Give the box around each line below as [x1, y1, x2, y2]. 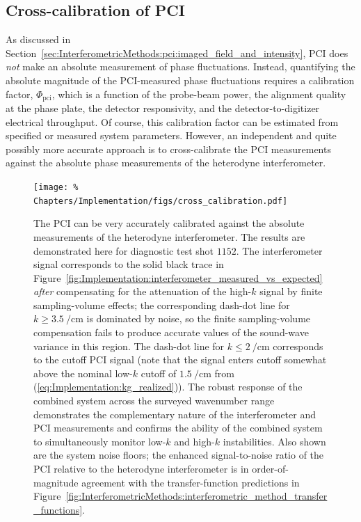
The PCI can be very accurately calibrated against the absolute [33, 216, 305, 230]
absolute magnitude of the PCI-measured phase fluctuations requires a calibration [6, 72, 355, 87]
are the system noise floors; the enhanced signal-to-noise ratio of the [33, 448, 324, 462]
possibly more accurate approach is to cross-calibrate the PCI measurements [6, 141, 331, 156]
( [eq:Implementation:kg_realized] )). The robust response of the [33, 379, 303, 394]
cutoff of [141, 365, 177, 380]
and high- [174, 434, 215, 448]
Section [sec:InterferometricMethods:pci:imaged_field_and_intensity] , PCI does [6, 45, 348, 60]
